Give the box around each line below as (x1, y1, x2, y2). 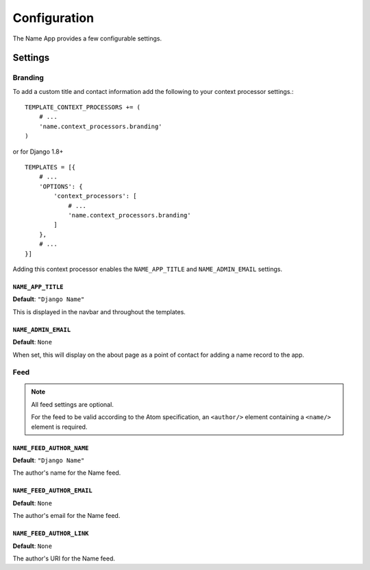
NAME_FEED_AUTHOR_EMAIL (12, 487, 92, 495)
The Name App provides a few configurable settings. (12, 34, 162, 43)
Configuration (12, 10, 95, 25)
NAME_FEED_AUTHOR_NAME (12, 444, 89, 452)
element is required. (31, 423, 88, 431)
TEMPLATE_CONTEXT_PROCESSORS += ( (25, 104, 140, 111)
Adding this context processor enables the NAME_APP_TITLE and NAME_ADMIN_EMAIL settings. (12, 265, 283, 273)
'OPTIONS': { (38, 182, 83, 190)
